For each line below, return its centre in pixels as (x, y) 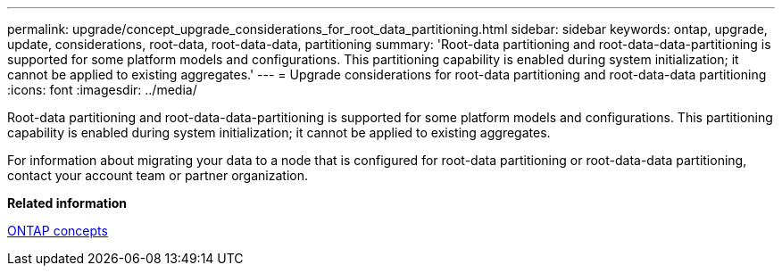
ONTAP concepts (58, 231)
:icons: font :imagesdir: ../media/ (102, 90)
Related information (67, 203)
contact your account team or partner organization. (158, 175)
